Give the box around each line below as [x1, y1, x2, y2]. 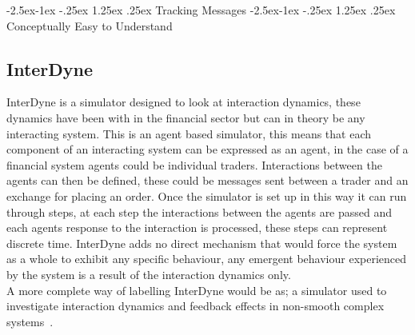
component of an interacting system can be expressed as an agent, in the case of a [6, 141, 409, 158]
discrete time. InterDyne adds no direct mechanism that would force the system [6, 234, 397, 251]
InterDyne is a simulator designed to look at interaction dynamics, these [6, 94, 361, 110]
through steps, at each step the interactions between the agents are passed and [6, 203, 393, 220]
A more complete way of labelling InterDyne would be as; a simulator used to [6, 281, 387, 298]
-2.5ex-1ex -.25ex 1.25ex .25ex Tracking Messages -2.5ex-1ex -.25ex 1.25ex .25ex [6, 2, 396, 18]
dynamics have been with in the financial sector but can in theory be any [6, 109, 365, 126]
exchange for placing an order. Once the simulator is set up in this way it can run [6, 187, 407, 204]
